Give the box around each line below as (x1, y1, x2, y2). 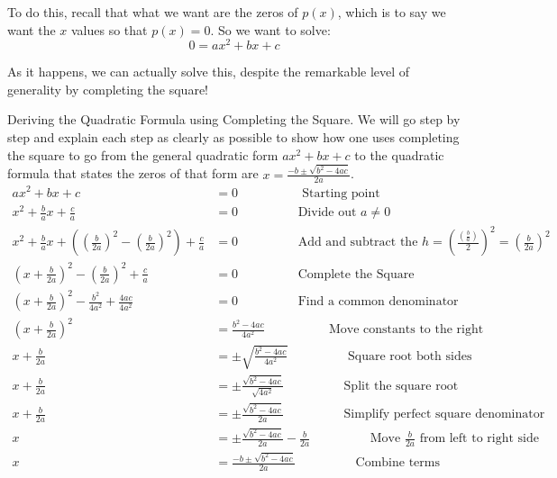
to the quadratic (354, 145, 444, 164)
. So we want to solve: (210, 20, 331, 39)
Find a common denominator (297, 295, 459, 309)
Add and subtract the (297, 236, 418, 249)
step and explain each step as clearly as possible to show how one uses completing (7, 128, 460, 147)
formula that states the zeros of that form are (7, 164, 259, 183)
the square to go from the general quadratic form (7, 145, 278, 164)
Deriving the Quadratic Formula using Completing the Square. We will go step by (7, 110, 461, 129)
